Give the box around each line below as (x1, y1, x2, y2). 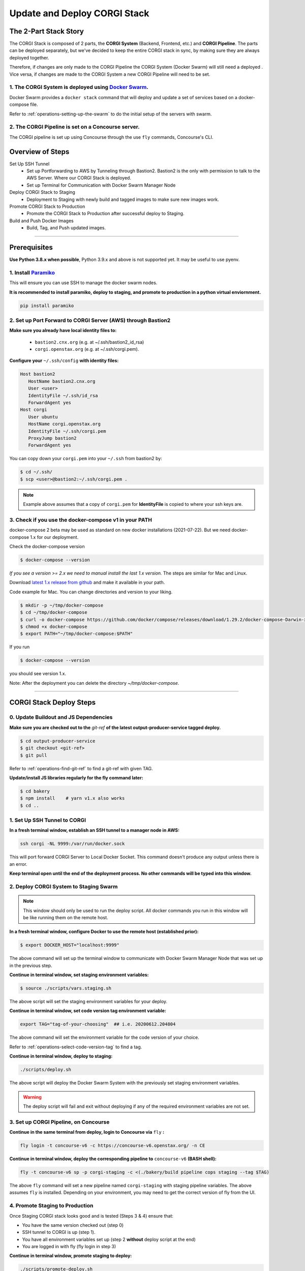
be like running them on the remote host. (23, 914, 109, 920)
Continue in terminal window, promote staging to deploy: (9, 1253, 132, 1259)
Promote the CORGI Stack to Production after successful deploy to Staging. (26, 210, 185, 217)
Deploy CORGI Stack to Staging (9, 189, 76, 195)
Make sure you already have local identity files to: (9, 327, 117, 334)
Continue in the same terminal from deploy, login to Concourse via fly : (9, 1129, 165, 1135)
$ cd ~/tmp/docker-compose (20, 610, 87, 615)
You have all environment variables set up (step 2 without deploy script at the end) (22, 1236, 196, 1243)
